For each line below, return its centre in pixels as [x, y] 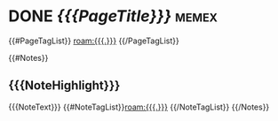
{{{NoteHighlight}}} [64, 86]
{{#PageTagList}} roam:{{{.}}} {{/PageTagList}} [94, 41]
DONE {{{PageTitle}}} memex [113, 16]
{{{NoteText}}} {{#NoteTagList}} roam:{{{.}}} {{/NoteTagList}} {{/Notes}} [139, 107]
